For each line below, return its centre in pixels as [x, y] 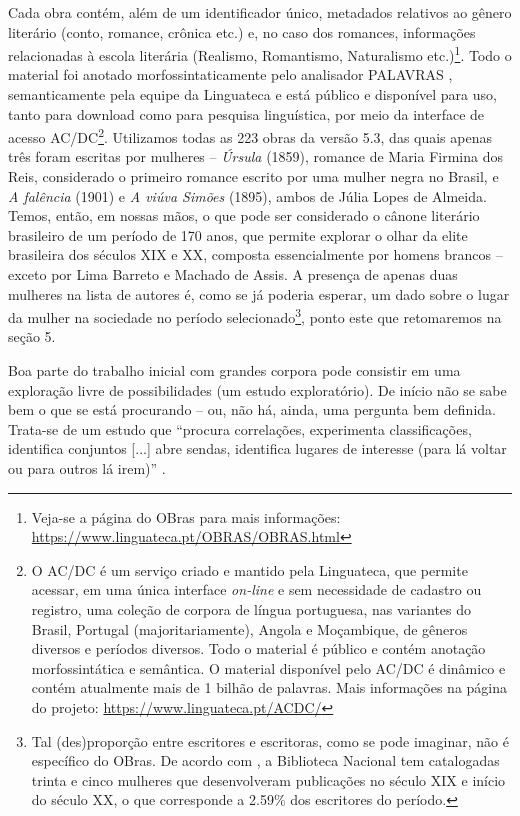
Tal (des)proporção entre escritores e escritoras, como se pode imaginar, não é [270, 740]
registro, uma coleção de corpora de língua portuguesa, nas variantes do [251, 609]
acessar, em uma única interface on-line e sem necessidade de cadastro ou [256, 589]
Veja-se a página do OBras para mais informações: [186, 516]
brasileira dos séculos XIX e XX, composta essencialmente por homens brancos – [255, 254]
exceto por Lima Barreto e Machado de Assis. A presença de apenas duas [233, 274]
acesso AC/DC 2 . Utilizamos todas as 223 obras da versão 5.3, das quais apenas [250, 135]
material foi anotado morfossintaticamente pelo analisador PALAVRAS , [230, 74]
